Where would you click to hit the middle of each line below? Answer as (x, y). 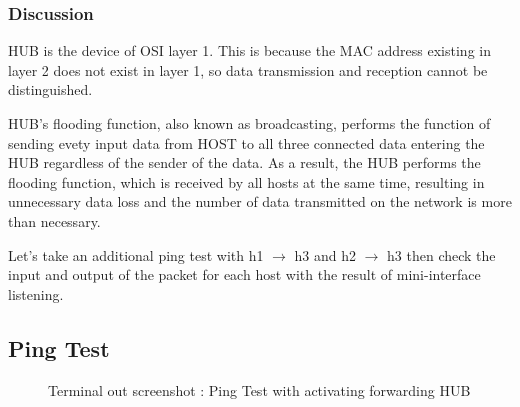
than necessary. (54, 220)
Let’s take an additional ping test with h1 (136, 254)
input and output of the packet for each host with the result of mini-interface (244, 274)
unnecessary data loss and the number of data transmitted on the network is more (260, 201)
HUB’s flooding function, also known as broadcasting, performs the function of (249, 123)
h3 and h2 (325, 254)
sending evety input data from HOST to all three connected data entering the (246, 142)
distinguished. (50, 89)
